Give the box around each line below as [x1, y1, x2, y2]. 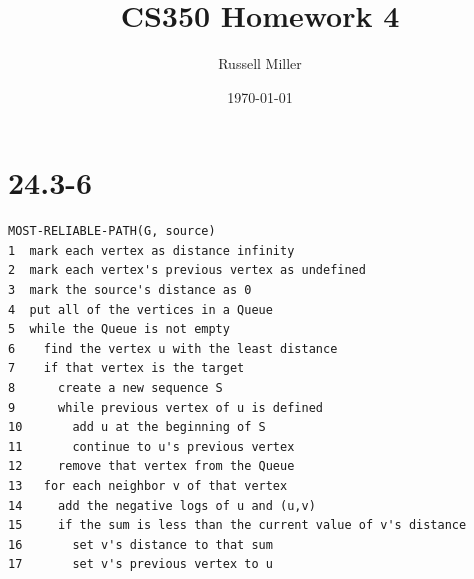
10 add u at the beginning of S [8, 420, 266, 435]
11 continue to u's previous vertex [8, 439, 295, 454]
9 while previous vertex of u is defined [8, 400, 323, 415]
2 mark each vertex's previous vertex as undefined [8, 263, 366, 278]
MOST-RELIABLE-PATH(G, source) [8, 224, 216, 239]
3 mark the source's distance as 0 [8, 283, 252, 298]
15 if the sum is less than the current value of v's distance [8, 518, 467, 533]
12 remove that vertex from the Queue [8, 459, 295, 474]
